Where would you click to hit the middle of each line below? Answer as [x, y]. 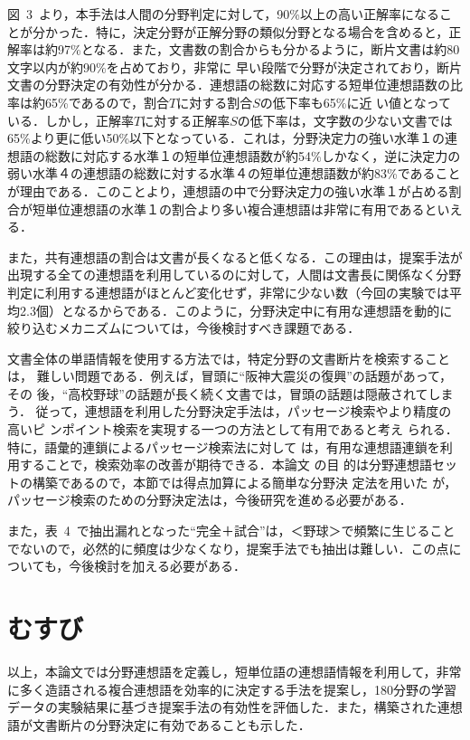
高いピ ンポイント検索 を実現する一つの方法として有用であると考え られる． [233, 429]
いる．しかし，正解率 [70, 120]
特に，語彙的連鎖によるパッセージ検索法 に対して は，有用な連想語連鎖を [224, 446]
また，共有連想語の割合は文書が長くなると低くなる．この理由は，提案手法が [235, 256]
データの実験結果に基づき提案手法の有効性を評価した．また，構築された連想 [235, 707]
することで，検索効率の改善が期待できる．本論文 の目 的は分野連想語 [226, 465]
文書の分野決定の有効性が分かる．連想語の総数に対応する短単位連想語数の [229, 85]
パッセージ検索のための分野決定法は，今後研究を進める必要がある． [210, 500]
